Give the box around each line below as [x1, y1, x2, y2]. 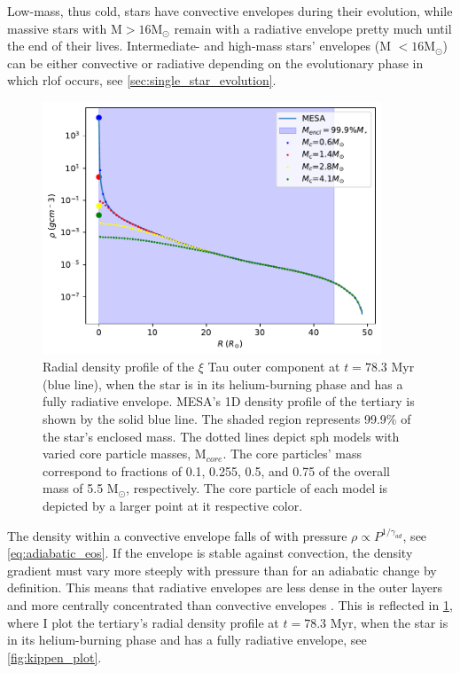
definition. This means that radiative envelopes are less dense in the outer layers [7, 578, 443, 597]
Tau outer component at [207, 357, 340, 376]
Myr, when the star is [330, 613, 448, 631]
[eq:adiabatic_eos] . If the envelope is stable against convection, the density [7, 544, 413, 562]
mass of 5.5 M [43, 479, 119, 497]
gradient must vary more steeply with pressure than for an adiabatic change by [7, 560, 437, 579]
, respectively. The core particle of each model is [126, 479, 388, 497]
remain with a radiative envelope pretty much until [174, 19, 452, 37]
